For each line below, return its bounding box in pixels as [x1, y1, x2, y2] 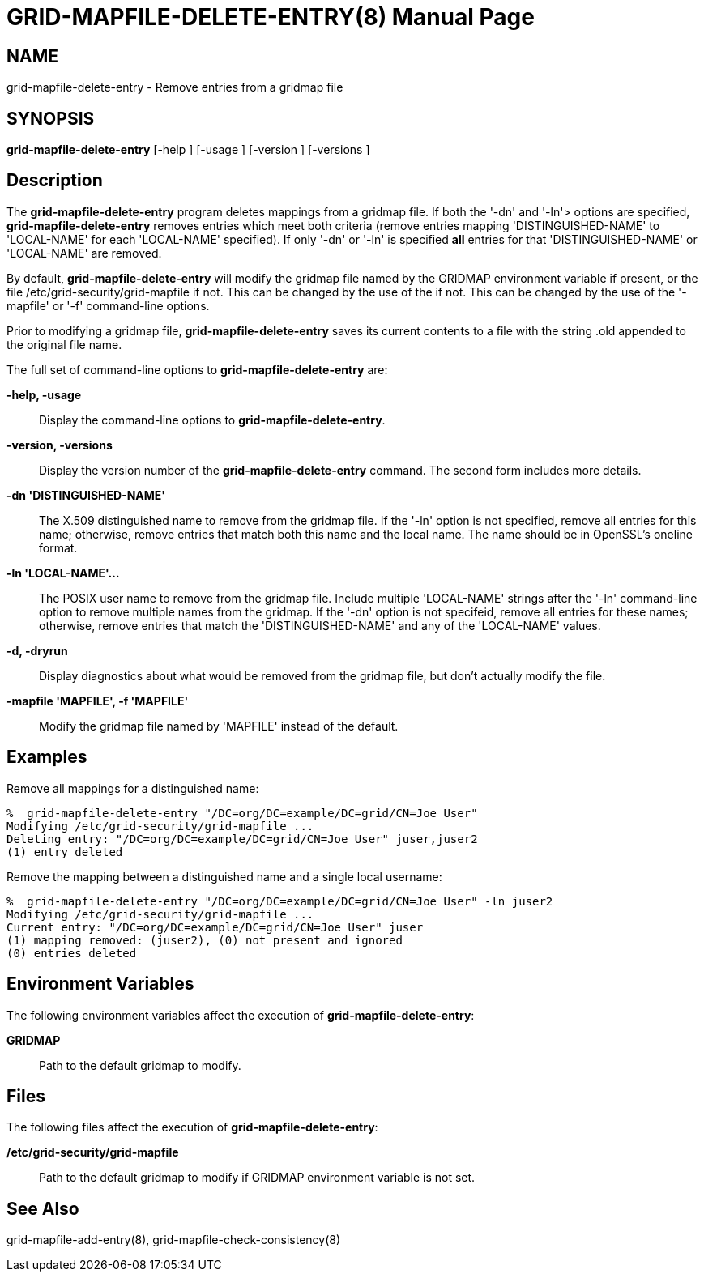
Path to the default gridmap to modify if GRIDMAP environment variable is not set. [39, 1170, 476, 1185]
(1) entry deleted [6, 845, 123, 858]
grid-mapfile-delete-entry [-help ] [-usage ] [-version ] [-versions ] [6, 143, 370, 157]
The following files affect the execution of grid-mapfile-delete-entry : [6, 1120, 378, 1135]
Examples [6, 747, 87, 768]
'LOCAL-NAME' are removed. [6, 245, 162, 260]
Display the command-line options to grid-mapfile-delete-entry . [39, 412, 386, 427]
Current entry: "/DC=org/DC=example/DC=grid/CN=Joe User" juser [6, 920, 424, 934]
